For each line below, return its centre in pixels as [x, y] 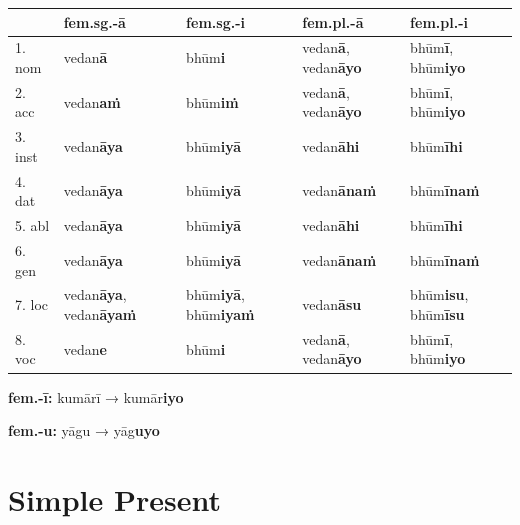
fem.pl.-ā [333, 21]
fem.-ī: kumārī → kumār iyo [96, 396]
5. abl [32, 225]
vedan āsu [332, 304]
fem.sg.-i [215, 21]
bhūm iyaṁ [220, 313]
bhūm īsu [437, 313]
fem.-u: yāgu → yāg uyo [84, 430]
